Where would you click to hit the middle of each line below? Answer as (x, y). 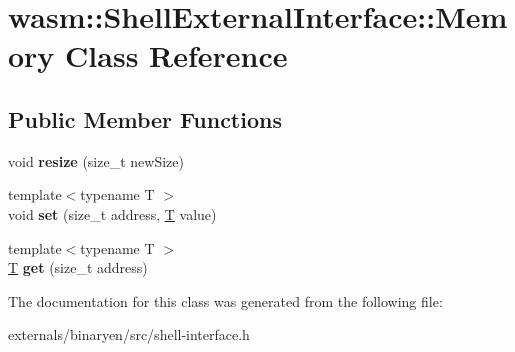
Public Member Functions (145, 118)
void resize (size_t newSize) (96, 160)
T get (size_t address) (78, 267)
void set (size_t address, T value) (112, 213)
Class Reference (176, 55)
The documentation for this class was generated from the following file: (225, 300)
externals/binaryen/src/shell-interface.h (129, 334)
